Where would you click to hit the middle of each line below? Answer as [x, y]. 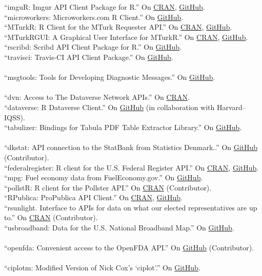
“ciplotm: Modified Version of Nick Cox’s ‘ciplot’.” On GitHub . [102, 268]
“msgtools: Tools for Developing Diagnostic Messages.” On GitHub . [110, 77]
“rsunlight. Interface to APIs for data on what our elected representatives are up [131, 207]
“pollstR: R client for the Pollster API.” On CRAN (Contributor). [108, 187]
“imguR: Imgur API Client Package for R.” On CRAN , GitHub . [105, 7]
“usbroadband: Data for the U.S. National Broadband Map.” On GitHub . [119, 228]
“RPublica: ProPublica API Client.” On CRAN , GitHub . [93, 197]
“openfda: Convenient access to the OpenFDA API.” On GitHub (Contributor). [129, 248]
